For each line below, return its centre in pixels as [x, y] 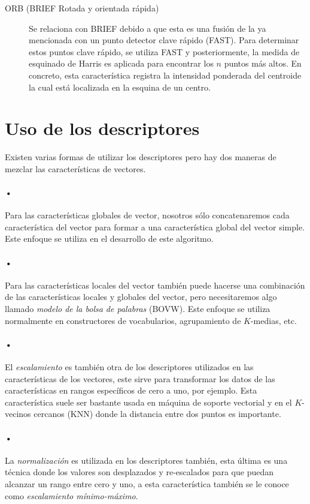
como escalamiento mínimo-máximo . [72, 495]
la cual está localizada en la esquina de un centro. [120, 87]
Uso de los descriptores [102, 128]
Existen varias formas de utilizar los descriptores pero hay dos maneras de [141, 157]
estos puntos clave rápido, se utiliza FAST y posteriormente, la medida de [164, 51]
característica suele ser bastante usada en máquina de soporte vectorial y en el [148, 402]
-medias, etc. [273, 320]
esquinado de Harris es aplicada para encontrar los [121, 63]
